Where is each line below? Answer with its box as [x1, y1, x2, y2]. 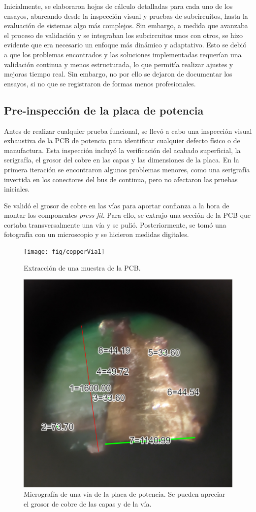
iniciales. [4, 184, 30, 194]
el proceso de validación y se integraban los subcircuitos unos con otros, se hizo [4, 30, 243, 40]
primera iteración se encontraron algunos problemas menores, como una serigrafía [4, 164, 250, 174]
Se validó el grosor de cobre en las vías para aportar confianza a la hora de [4, 200, 229, 210]
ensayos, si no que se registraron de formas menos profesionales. [4, 78, 196, 88]
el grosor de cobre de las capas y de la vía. [24, 498, 152, 509]
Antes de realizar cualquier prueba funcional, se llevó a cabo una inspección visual [4, 125, 252, 136]
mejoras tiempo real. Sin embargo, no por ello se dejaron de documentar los [4, 69, 232, 79]
